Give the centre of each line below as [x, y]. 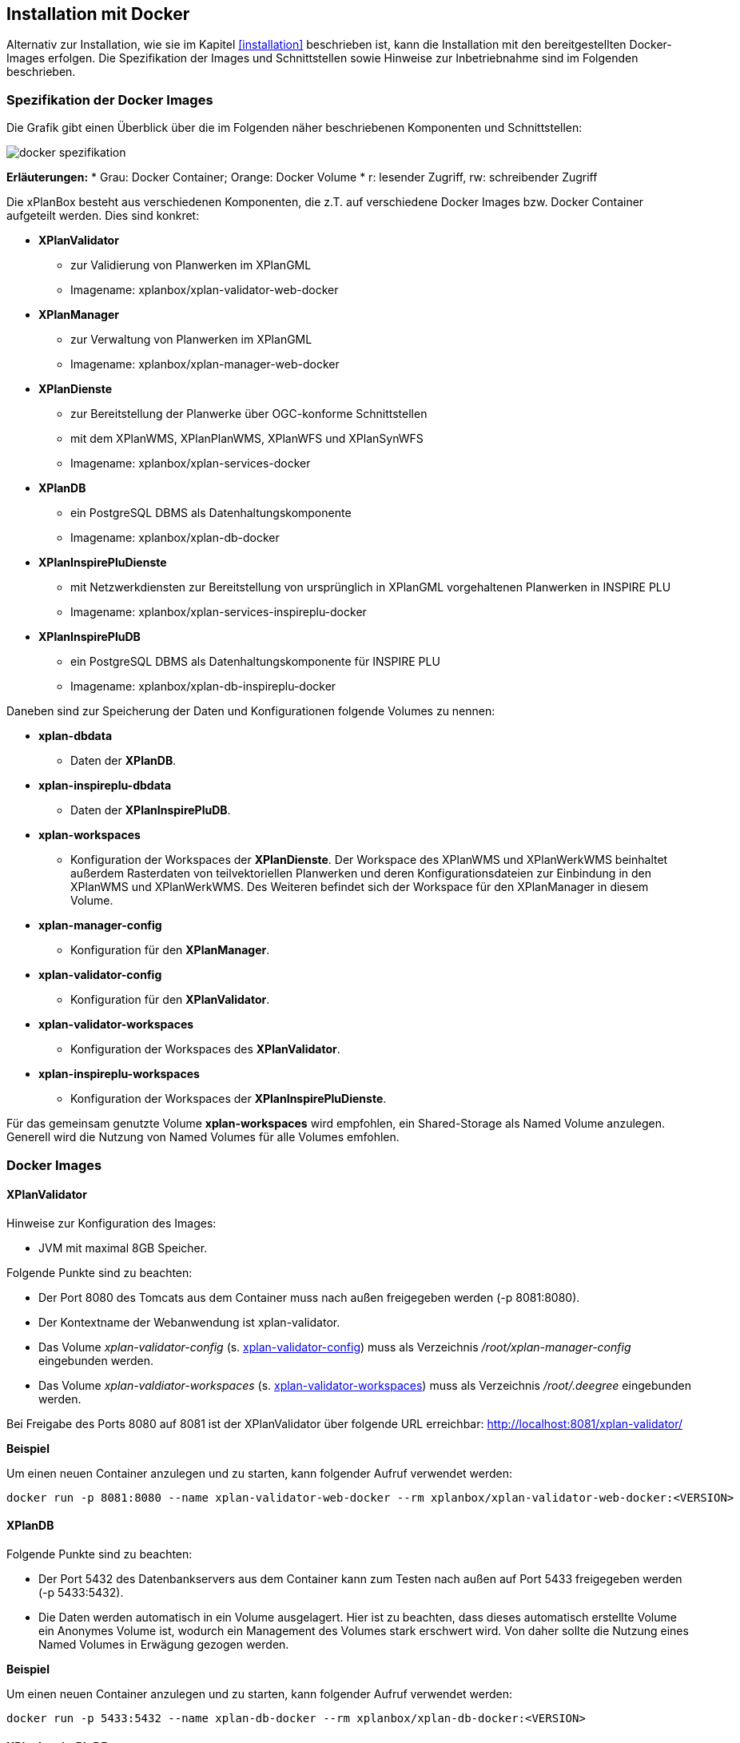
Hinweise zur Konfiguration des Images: [111, 1223]
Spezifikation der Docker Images [110, 99]
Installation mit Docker [98, 14]
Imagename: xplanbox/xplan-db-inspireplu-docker [203, 686]
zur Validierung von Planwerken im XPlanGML [191, 265]
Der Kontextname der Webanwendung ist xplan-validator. [189, 1322]
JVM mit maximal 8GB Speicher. [123, 1248]
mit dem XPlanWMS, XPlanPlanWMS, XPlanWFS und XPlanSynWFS [247, 439]
